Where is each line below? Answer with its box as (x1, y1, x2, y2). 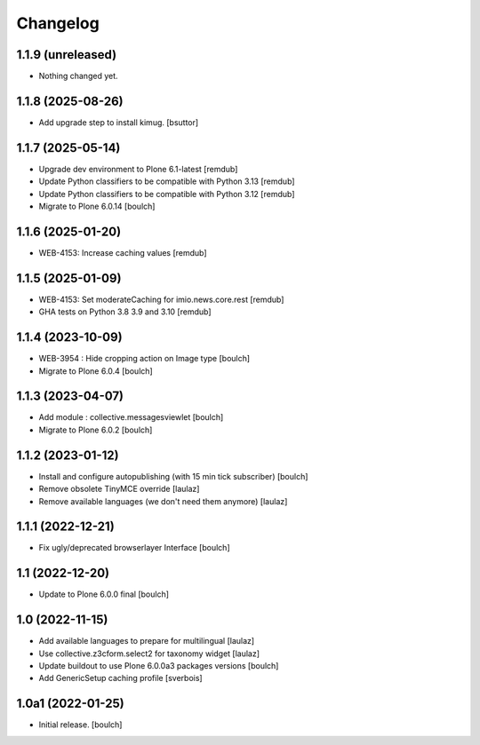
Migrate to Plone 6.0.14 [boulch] (38, 201, 156, 212)
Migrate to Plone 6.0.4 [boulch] (38, 365, 153, 376)
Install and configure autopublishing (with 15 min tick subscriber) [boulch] (38, 471, 308, 481)
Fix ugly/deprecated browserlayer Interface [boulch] (38, 543, 230, 553)
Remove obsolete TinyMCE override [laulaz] (38, 484, 200, 495)
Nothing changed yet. (38, 71, 119, 82)
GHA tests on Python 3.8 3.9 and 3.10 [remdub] (38, 306, 212, 317)
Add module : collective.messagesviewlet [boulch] (38, 412, 224, 423)
